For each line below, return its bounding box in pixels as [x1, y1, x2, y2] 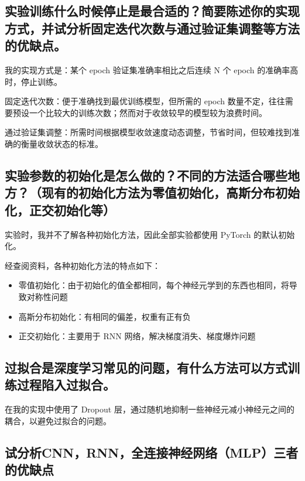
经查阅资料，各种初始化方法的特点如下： [5, 259, 160, 271]
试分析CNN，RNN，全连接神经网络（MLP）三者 [5, 443, 299, 461]
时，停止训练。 [5, 75, 62, 87]
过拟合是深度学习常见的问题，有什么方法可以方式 [5, 359, 287, 377]
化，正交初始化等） [5, 200, 115, 219]
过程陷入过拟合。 [16, 376, 115, 394]
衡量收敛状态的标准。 [20, 137, 103, 149]
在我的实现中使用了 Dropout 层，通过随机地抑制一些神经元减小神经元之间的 [5, 403, 294, 415]
